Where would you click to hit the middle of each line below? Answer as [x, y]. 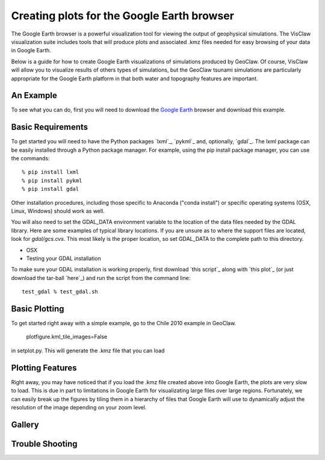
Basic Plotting [38, 309]
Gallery [25, 424]
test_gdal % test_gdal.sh [60, 292]
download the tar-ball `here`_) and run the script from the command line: [101, 278]
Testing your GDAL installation [64, 258]
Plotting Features [44, 368]
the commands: [31, 158]
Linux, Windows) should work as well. [58, 211]
